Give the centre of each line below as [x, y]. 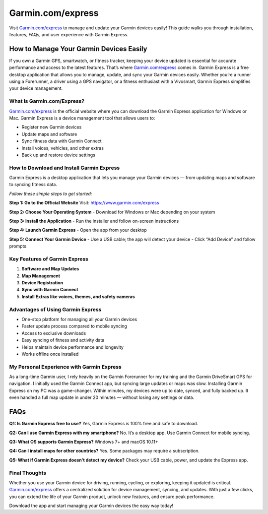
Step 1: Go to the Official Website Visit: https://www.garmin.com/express [84, 203]
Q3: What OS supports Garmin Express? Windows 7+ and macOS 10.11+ [84, 442]
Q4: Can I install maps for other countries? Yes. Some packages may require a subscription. [104, 451]
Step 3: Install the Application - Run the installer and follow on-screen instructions [94, 221]
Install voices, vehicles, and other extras [63, 148]
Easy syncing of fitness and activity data [63, 340]
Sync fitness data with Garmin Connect [62, 141]
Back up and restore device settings [58, 155]
